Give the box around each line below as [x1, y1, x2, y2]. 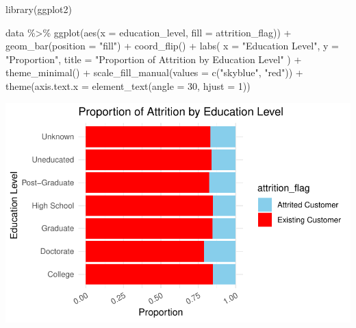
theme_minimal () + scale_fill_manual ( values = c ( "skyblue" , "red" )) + [5, 65, 303, 80]
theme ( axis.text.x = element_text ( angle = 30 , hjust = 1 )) [5, 78, 251, 93]
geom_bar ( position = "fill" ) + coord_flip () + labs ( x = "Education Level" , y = [5, 38, 339, 53]
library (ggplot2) [5, 2, 72, 16]
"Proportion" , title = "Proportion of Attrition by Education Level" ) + [5, 51, 302, 66]
